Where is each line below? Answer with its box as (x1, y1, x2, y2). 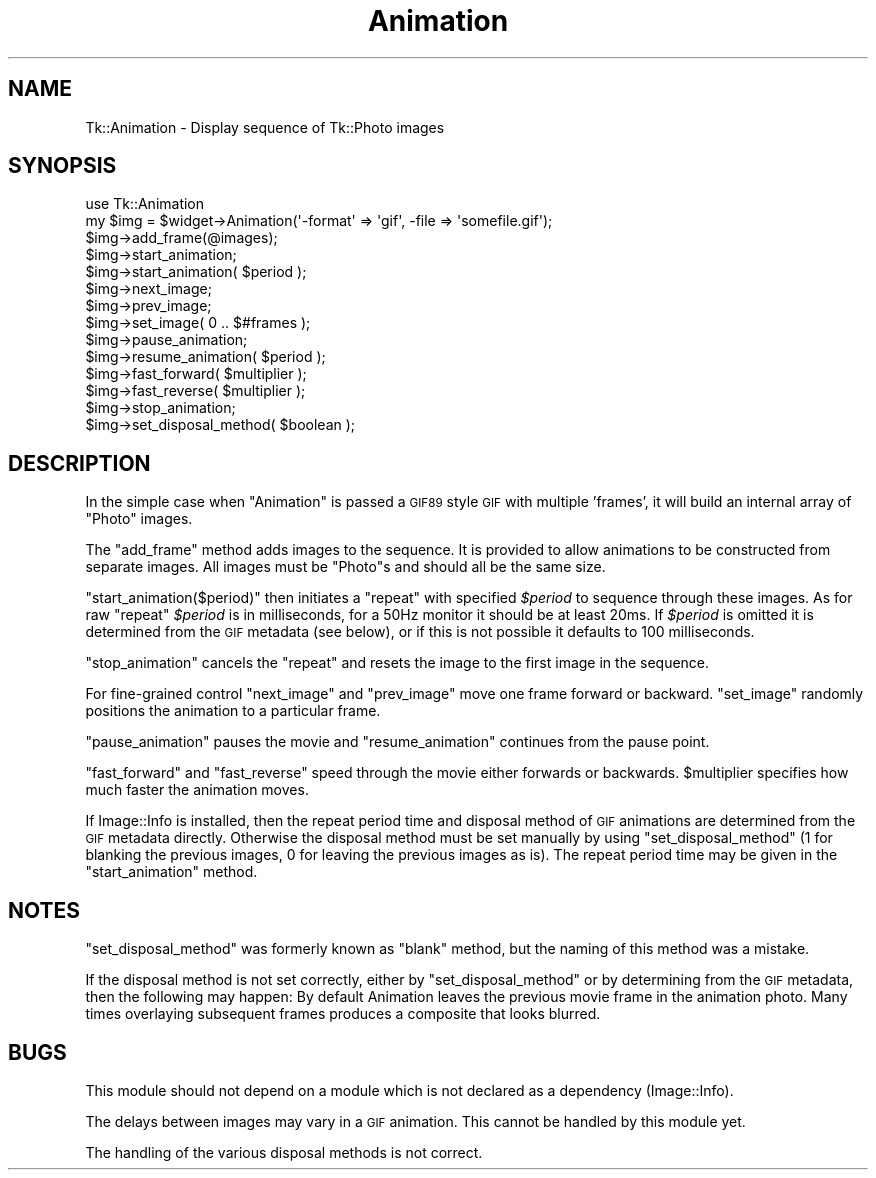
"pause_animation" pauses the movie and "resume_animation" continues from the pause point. (85, 733, 710, 751)
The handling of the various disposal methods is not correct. (85, 1143, 483, 1161)
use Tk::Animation (85, 195, 205, 213)
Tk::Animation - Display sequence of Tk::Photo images (85, 118, 445, 136)
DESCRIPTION (8, 450, 151, 476)
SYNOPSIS (8, 153, 117, 179)
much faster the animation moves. (85, 781, 309, 799)
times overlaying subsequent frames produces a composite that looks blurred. (85, 1005, 601, 1023)
